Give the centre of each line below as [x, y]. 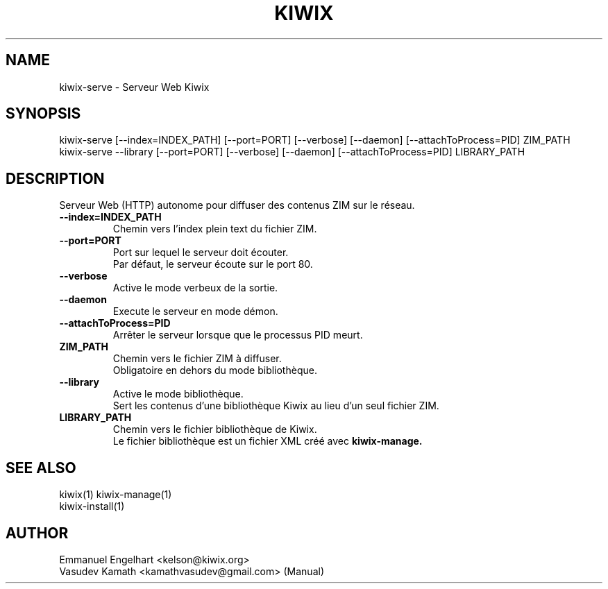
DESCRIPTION [55, 178]
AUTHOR [37, 533]
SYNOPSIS [43, 114]
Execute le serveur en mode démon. [195, 311]
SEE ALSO [41, 468]
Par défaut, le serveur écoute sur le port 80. [213, 264]
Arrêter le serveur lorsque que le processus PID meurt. [238, 335]
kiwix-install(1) [92, 506]
